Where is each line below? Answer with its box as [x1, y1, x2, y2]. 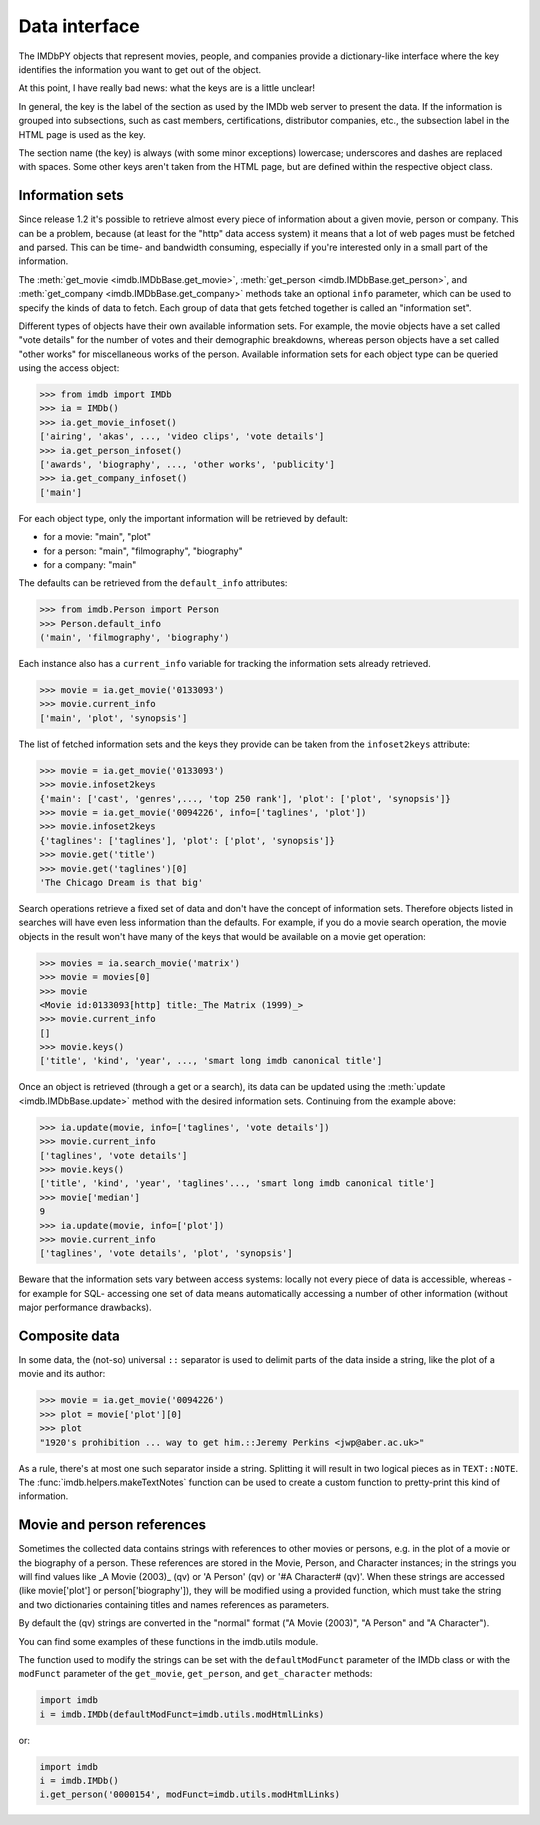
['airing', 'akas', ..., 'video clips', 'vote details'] [39, 431, 325, 442]
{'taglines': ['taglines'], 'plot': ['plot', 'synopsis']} [39, 835, 335, 846]
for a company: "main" [43, 558, 137, 570]
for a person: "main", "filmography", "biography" [43, 545, 244, 557]
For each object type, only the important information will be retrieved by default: [18, 512, 349, 524]
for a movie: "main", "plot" [43, 531, 152, 543]
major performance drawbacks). [18, 1301, 152, 1314]
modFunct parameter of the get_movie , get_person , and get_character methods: [18, 1668, 373, 1680]
